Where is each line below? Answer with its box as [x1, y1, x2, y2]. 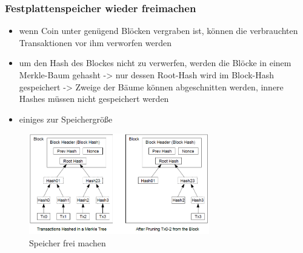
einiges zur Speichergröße [19, 112, 113, 125]
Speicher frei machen [29, 237, 106, 249]
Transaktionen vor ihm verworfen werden [19, 36, 171, 49]
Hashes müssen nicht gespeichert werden [19, 92, 169, 105]
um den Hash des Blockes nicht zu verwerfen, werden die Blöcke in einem [19, 56, 291, 69]
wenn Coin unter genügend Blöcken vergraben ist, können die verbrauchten [19, 24, 298, 37]
